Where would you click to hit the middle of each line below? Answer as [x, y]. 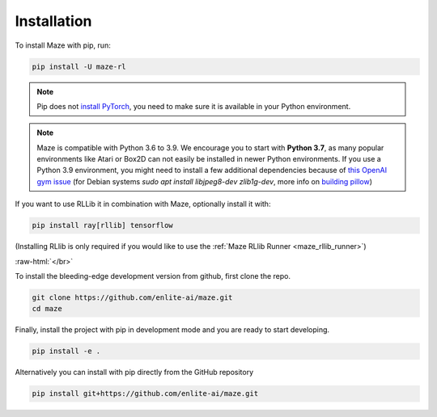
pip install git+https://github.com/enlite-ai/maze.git [145, 394]
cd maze [47, 309]
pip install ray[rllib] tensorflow [102, 225]
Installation [53, 21]
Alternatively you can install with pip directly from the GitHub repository [134, 373]
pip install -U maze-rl [79, 66]
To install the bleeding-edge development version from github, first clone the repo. [153, 276]
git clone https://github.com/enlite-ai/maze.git [132, 297]
